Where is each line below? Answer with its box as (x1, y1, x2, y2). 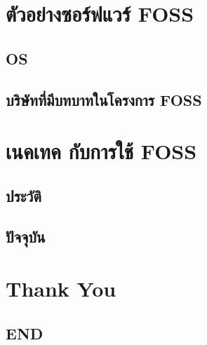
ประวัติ (6, 184, 41, 206)
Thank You (6, 274, 116, 303)
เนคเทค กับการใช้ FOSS (6, 137, 197, 165)
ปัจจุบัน (6, 226, 46, 248)
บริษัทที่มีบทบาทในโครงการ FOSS (6, 88, 202, 110)
